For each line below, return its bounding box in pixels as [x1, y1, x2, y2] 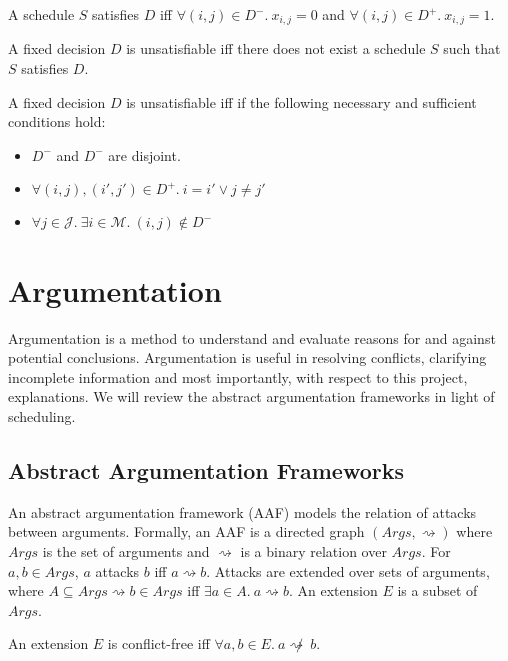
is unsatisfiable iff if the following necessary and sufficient [126, 91, 477, 112]
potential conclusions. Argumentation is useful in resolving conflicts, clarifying [8, 347, 487, 368]
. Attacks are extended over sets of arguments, [206, 560, 490, 581]
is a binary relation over [240, 540, 387, 561]
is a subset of [397, 580, 478, 601]
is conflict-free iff [107, 633, 210, 654]
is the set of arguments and [42, 540, 210, 561]
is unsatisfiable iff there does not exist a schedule [126, 38, 426, 59]
